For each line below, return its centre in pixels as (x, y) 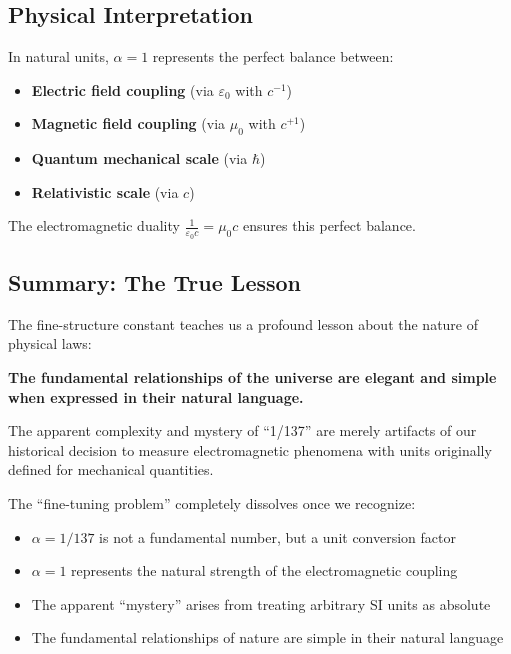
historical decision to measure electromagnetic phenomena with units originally (250, 449)
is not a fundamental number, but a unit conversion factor (277, 536)
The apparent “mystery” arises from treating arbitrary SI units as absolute (261, 603)
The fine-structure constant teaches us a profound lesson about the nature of (243, 323)
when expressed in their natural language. (156, 396)
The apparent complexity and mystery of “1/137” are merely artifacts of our (242, 430)
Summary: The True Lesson (155, 282)
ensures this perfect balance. (329, 225)
